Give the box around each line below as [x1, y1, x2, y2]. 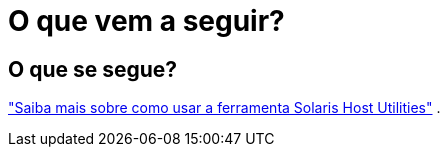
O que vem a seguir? [8, 4, 285, 38]
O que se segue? [8, 56, 178, 82]
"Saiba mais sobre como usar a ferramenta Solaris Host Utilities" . [8, 99, 441, 117]
